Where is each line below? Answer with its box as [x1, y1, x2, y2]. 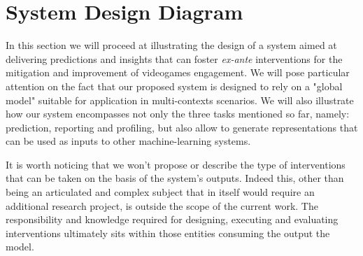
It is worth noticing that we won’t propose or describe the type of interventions [6, 157, 346, 171]
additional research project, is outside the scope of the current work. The [6, 198, 318, 213]
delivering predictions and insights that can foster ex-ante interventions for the [6, 51, 343, 66]
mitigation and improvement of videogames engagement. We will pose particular [6, 65, 350, 80]
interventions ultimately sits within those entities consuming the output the [6, 225, 330, 240]
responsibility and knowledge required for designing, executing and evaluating [6, 212, 339, 227]
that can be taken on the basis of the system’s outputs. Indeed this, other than [6, 171, 344, 185]
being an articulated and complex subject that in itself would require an [6, 185, 315, 199]
